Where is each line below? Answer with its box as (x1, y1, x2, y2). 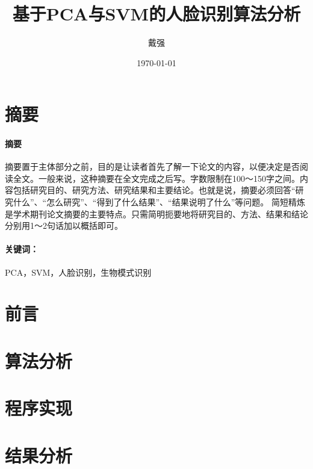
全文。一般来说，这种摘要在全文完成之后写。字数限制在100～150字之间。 (13, 172, 300, 184)
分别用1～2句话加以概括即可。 (5, 219, 123, 232)
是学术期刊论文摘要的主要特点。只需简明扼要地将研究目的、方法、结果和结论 (5, 207, 308, 220)
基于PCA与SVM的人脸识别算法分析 (12, 1, 301, 26)
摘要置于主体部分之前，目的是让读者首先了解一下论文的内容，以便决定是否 (5, 160, 300, 173)
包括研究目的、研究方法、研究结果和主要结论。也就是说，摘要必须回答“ (13, 184, 296, 196)
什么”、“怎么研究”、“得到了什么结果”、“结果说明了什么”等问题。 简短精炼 (13, 196, 305, 208)
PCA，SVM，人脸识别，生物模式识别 (5, 266, 152, 278)
